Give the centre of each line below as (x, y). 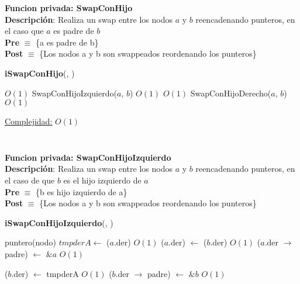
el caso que (24, 31)
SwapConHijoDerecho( (231, 93)
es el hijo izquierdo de (102, 180)
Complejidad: (29, 121)
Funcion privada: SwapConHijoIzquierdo (88, 157)
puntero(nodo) (30, 242)
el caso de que (30, 180)
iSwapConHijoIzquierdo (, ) (59, 222)
